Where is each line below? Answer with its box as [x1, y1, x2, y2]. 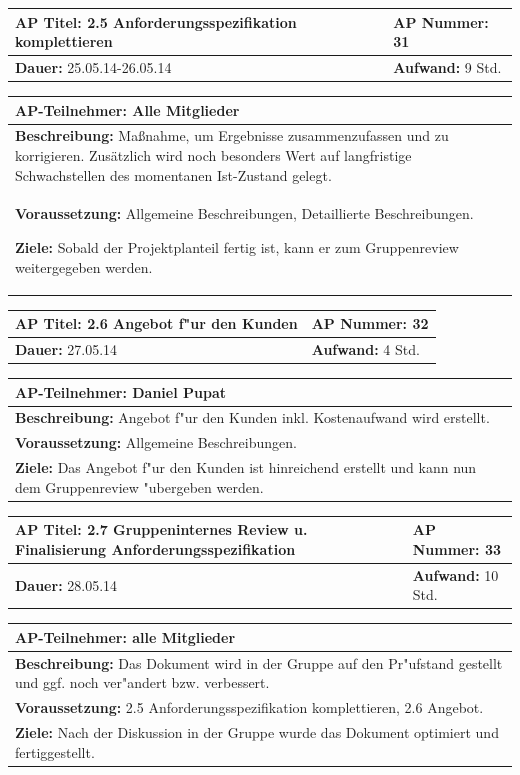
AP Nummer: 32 [311, 313, 429, 334]
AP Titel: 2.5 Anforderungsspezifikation [15, 11, 297, 32]
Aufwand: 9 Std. [393, 56, 502, 77]
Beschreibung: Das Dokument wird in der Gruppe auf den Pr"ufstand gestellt [15, 652, 503, 673]
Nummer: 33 [412, 538, 502, 559]
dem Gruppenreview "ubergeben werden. [15, 476, 264, 497]
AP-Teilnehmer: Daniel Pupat [15, 381, 227, 402]
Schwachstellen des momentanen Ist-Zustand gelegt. [15, 164, 332, 185]
